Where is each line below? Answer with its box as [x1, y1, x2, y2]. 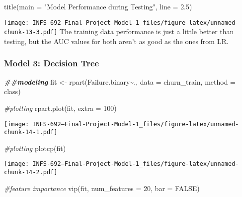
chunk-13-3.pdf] [4, 29, 58, 36]
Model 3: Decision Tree [4, 57, 99, 69]
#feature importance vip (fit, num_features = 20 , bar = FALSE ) [4, 183, 200, 193]
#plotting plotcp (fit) [4, 143, 66, 153]
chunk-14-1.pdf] [4, 129, 58, 136]
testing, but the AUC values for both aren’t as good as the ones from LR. [4, 36, 229, 46]
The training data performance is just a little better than [60, 26, 234, 37]
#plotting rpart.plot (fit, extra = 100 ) [4, 102, 117, 113]
